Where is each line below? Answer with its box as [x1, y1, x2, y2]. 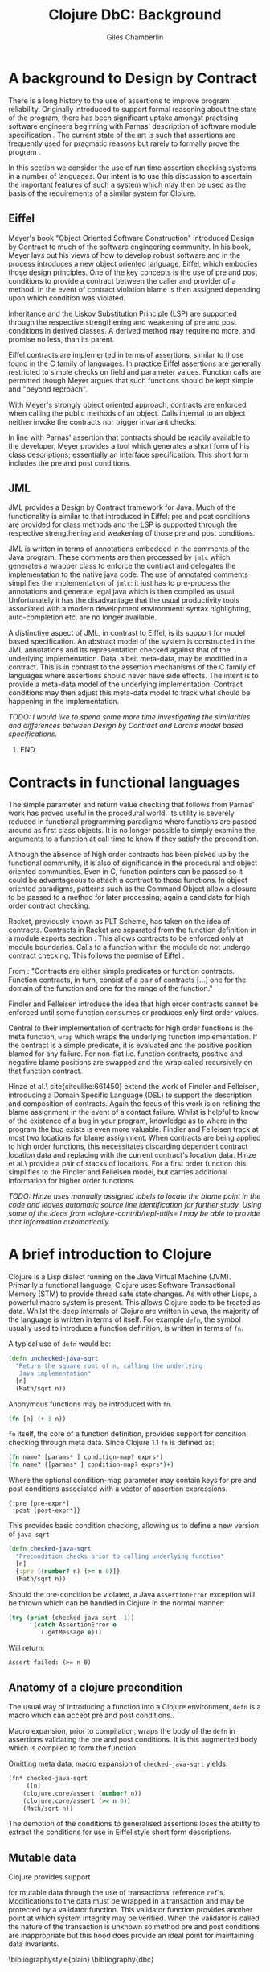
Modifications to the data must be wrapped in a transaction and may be [8, 1896, 245, 1906]
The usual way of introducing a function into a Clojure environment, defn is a [8, 1702, 261, 1711]
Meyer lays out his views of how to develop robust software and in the [8, 250, 241, 259]
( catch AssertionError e [33, 1621, 117, 1629]
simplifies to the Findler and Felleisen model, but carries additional [8, 1167, 228, 1177]
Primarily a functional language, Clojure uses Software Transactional [8, 1281, 235, 1290]
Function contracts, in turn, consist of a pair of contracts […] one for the [8, 975, 247, 984]
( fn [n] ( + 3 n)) [8, 1415, 67, 1423]
